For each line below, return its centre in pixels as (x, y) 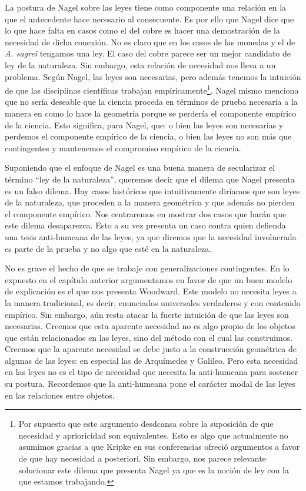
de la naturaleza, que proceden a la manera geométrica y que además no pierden (150, 202)
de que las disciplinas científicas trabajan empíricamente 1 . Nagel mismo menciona (152, 89)
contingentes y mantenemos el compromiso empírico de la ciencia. (123, 147)
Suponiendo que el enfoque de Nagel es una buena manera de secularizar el (140, 167)
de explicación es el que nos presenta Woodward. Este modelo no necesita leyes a (151, 291)
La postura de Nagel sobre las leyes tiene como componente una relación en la (146, 7)
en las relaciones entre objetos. (60, 395)
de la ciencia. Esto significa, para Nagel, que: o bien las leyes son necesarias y (144, 125)
